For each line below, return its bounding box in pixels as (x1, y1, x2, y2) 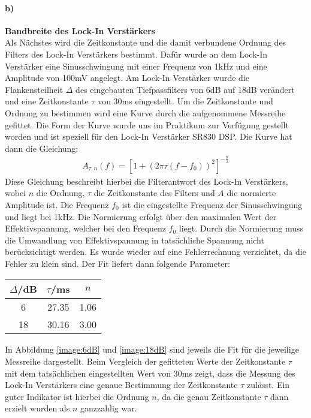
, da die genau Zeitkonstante (156, 390, 261, 402)
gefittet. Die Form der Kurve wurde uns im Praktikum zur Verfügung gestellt (5, 118, 289, 131)
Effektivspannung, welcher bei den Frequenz (5, 222, 166, 234)
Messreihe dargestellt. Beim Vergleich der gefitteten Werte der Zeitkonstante (5, 355, 286, 368)
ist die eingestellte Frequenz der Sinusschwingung (122, 198, 303, 210)
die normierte (227, 187, 276, 199)
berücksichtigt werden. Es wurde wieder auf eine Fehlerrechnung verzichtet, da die (5, 245, 306, 258)
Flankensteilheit (5, 83, 64, 95)
